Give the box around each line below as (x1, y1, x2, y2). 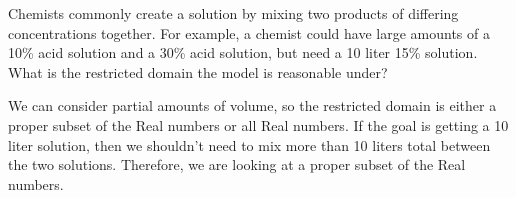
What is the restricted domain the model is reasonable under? (8, 61, 388, 82)
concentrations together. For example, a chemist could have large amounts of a (8, 22, 490, 43)
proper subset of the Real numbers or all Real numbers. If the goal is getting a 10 (8, 114, 509, 135)
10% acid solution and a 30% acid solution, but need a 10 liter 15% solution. (8, 42, 478, 63)
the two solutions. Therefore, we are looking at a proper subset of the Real (8, 154, 466, 175)
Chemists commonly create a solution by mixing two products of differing (8, 3, 459, 23)
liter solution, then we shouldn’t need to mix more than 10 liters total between (8, 134, 491, 155)
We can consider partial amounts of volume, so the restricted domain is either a (8, 95, 497, 116)
